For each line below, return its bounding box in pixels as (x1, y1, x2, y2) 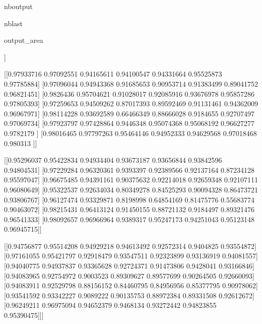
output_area (4, 35, 43, 45)
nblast (4, 18, 23, 28)
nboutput (4, 1, 33, 11)
